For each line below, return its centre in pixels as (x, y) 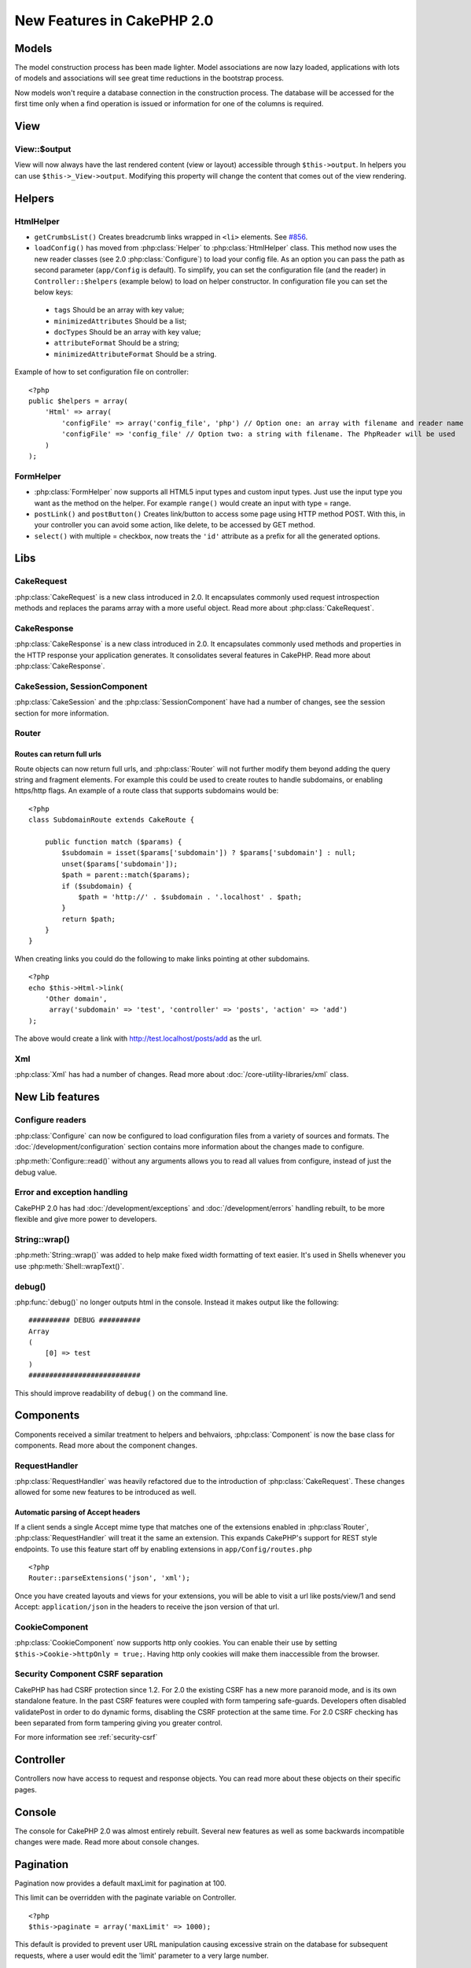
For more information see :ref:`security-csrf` (86, 1737)
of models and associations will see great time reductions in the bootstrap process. (149, 78)
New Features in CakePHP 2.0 (114, 20)
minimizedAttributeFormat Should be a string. (135, 353)
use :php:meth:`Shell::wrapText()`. (70, 1266)
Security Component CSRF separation (89, 1674)
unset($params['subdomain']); (120, 864)
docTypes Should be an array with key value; (127, 332)
